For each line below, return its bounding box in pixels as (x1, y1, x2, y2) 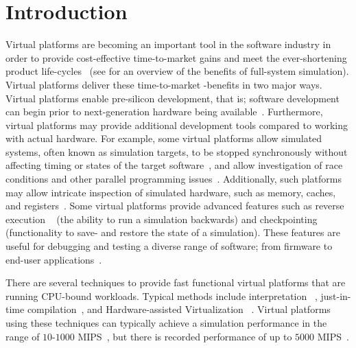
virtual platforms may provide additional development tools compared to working (5, 117, 348, 132)
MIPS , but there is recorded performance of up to (78, 329, 292, 343)
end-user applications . (5, 252, 102, 266)
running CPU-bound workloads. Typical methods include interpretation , (5, 288, 318, 303)
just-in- (320, 288, 351, 303)
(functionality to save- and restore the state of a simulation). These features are (5, 225, 340, 240)
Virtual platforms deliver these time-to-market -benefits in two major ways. (5, 77, 322, 91)
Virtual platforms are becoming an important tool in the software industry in (5, 37, 331, 51)
